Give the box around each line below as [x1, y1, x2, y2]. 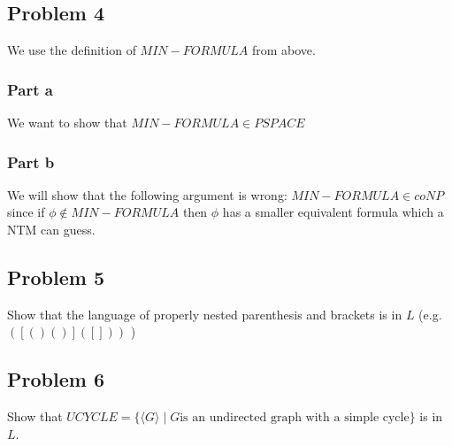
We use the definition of [7, 41, 136, 59]
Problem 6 [7, 365, 104, 393]
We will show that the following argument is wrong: [7, 185, 287, 204]
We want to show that [7, 113, 127, 132]
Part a [7, 78, 53, 100]
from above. [251, 41, 316, 59]
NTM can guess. [7, 220, 96, 239]
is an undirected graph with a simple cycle [180, 411, 410, 425]
